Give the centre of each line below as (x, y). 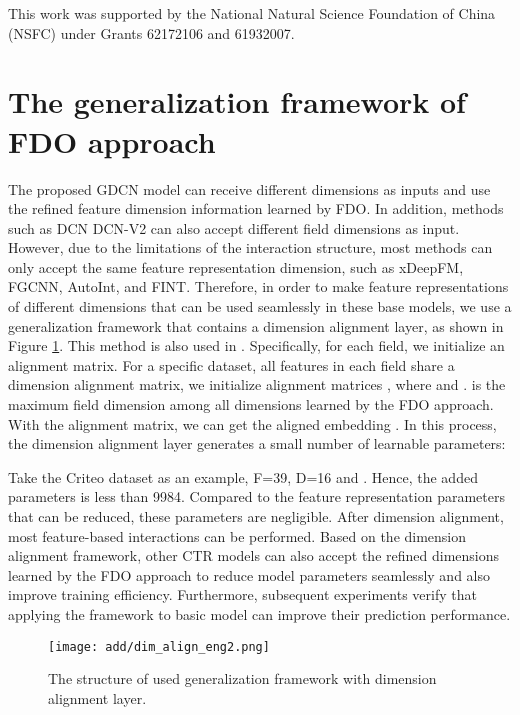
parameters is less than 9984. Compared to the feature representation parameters (256, 496)
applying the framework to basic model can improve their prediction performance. (259, 613)
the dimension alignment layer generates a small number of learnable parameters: (257, 443)
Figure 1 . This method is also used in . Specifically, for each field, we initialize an (256, 345)
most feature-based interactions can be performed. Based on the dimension (237, 535)
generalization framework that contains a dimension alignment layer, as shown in (256, 325)
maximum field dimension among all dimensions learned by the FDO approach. (251, 404)
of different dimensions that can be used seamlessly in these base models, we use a (260, 306)
